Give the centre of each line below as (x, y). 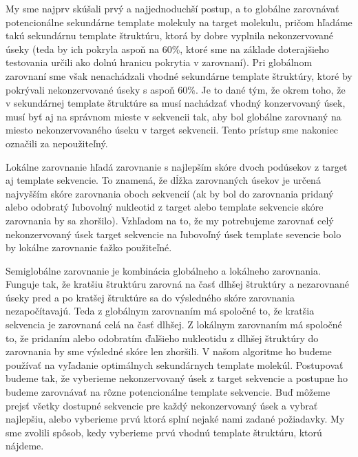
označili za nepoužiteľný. (57, 143)
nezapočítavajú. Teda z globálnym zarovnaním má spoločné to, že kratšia (160, 311)
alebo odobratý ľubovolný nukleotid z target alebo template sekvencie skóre (165, 207)
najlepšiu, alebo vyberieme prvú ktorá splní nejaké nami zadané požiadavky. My (175, 419)
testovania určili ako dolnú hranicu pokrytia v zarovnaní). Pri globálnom (159, 62)
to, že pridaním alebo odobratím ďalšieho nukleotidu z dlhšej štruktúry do (162, 338)
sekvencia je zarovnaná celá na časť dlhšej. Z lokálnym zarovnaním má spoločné (174, 325)
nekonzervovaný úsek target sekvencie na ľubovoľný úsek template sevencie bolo (173, 234)
